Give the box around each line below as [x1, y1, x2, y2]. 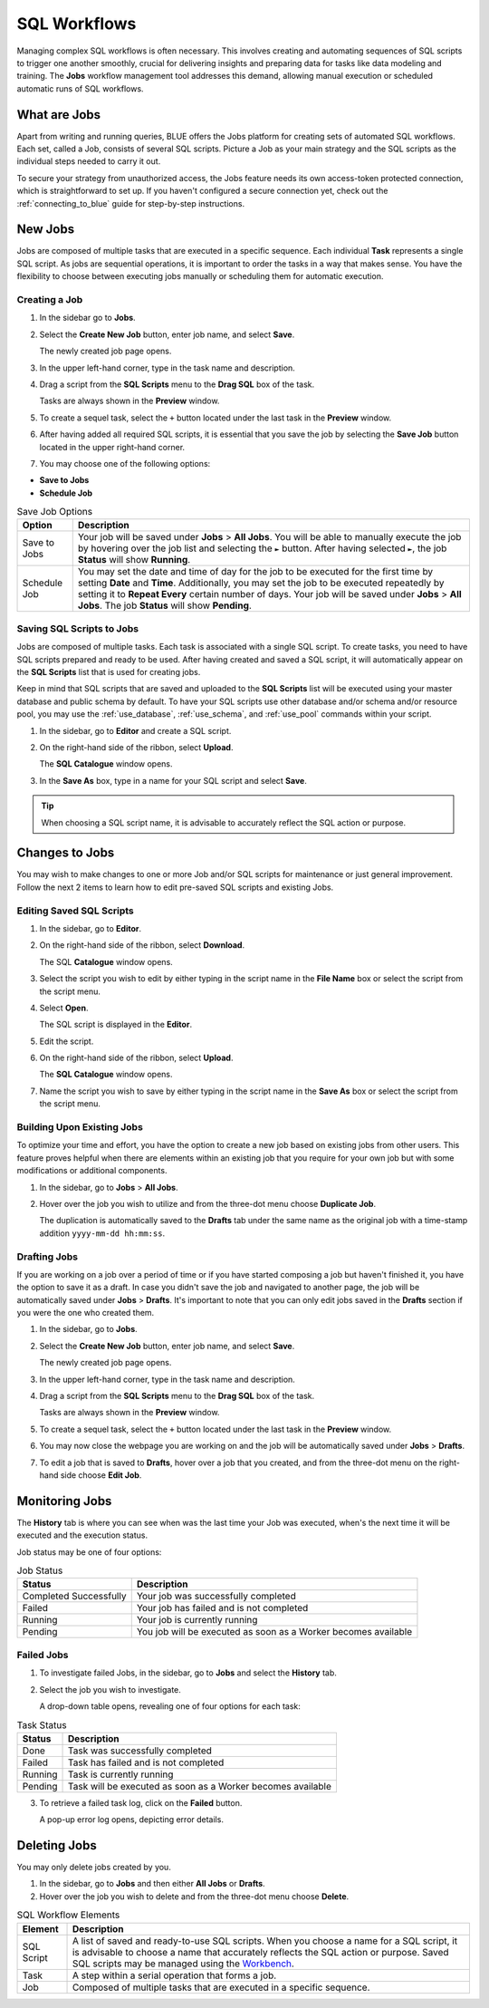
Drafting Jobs [16, 1250, 79, 1263]
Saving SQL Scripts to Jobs [16, 622, 139, 634]
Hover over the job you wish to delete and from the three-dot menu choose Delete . [39, 1890, 350, 1902]
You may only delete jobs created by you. [16, 1862, 171, 1872]
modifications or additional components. [16, 1165, 168, 1176]
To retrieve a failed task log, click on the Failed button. [39, 1797, 243, 1808]
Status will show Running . [77, 554, 191, 566]
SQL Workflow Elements [16, 1908, 120, 1921]
